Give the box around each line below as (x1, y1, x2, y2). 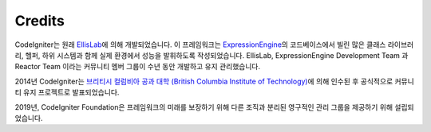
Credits (14, 12, 65, 29)
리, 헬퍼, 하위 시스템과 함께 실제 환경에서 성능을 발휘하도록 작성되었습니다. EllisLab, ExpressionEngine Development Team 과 (14, 50, 409, 60)
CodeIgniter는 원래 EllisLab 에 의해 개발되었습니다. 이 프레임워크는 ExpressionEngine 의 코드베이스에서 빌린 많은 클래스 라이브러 (14, 40, 414, 49)
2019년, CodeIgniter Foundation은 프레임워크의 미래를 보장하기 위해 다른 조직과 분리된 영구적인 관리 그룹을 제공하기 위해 (14, 102, 393, 111)
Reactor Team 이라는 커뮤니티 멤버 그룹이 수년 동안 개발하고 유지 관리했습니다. (14, 62, 261, 72)
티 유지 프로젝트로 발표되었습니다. (14, 87, 120, 97)
